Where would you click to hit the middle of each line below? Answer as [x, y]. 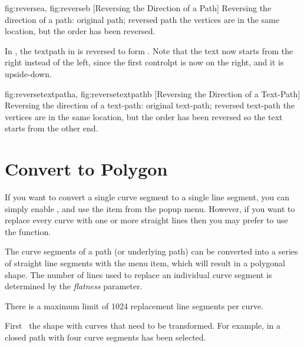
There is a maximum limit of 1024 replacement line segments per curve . [134, 305]
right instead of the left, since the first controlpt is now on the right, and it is [144, 62]
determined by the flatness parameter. [74, 286]
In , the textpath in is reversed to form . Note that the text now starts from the [149, 50]
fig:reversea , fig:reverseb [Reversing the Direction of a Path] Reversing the [138, 8]
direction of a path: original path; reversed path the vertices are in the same [142, 19]
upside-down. [28, 73]
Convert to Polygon [86, 169]
